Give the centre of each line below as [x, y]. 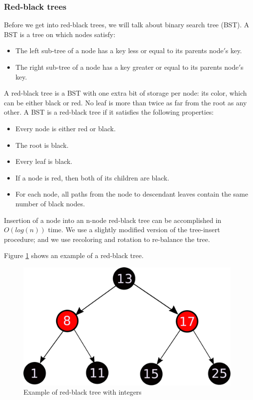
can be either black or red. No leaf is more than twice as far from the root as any [126, 102]
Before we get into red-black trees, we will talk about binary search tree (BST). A [126, 25]
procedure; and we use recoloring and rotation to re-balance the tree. [107, 239]
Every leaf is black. [44, 161]
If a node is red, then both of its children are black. [92, 177]
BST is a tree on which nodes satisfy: [60, 34]
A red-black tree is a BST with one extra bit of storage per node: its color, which [126, 93]
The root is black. [42, 145]
